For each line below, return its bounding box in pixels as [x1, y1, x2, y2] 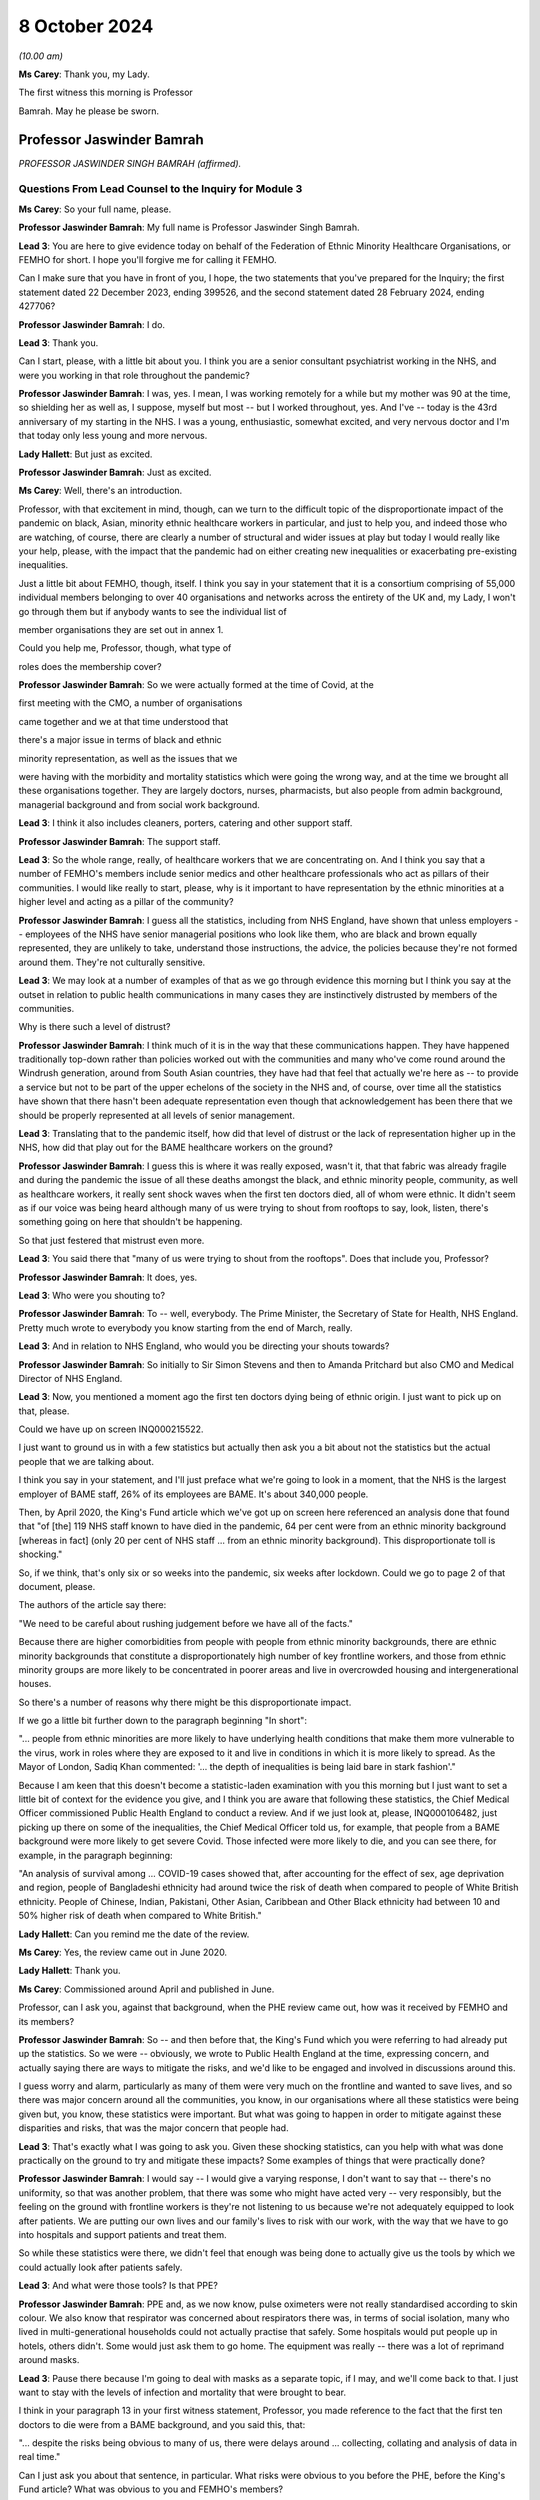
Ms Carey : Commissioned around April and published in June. [18, 1983, 275, 1995]
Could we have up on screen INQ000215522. [18, 1423, 204, 1435]
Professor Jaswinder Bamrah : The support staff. [18, 835, 221, 847]
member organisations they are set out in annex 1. [18, 623, 224, 635]
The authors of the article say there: [18, 1599, 167, 1611]
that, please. [18, 1405, 70, 1417]
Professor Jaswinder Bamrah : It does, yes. [18, 1271, 198, 1283]
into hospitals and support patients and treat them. [18, 2228, 227, 2240]
